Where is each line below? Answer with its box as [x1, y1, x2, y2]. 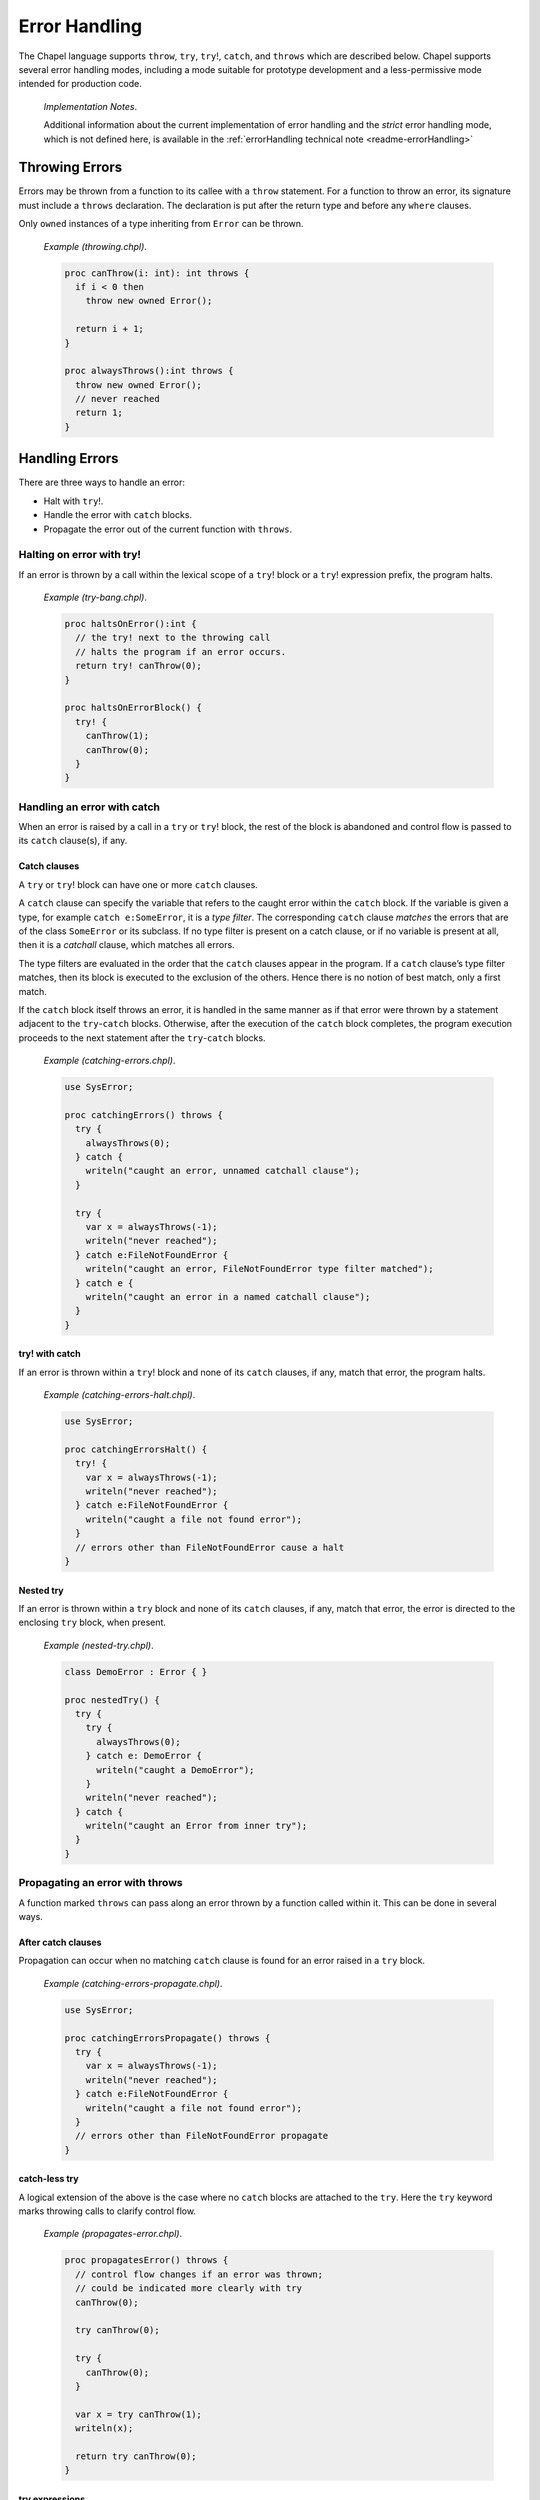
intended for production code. [18, 78, 142, 90]
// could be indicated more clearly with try [75, 2283, 302, 2294]
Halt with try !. [43, 495, 104, 507]
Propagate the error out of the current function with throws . [43, 523, 293, 535]
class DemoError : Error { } [64, 1666, 208, 1677]
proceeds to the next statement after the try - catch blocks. [18, 1031, 266, 1044]
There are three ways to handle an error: [18, 476, 185, 489]
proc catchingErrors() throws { [64, 1109, 224, 1120]
